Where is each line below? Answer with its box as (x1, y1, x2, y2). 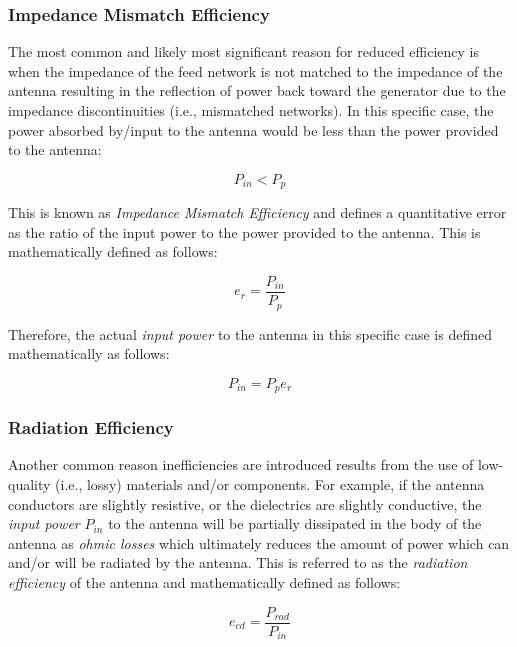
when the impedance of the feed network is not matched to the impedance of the (8, 60, 503, 81)
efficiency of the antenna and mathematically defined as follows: (8, 571, 401, 592)
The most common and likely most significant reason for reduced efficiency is (8, 41, 480, 62)
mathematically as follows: (8, 343, 170, 364)
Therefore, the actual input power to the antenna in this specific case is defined (8, 323, 492, 344)
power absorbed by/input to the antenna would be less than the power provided (8, 119, 499, 140)
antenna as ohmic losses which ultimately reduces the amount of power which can (8, 532, 510, 553)
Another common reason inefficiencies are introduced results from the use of (8, 454, 474, 475)
